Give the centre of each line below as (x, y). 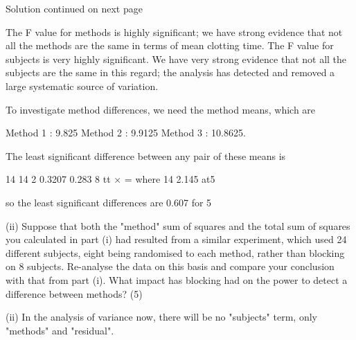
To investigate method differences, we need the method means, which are (161, 109)
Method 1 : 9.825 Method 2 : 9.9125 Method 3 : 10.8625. (126, 133)
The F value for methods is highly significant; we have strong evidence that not (174, 32)
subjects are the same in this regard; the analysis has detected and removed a (170, 72)
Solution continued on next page (74, 8)
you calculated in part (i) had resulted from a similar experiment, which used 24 (176, 239)
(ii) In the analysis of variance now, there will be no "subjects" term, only (161, 317)
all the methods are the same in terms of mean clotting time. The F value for (170, 45)
